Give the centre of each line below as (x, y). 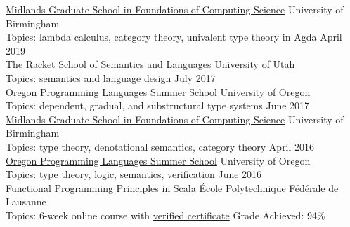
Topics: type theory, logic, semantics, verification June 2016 (134, 174)
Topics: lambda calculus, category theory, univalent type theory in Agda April (174, 37)
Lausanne (26, 201)
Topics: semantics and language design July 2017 (111, 77)
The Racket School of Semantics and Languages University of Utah (150, 64)
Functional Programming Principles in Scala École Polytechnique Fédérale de (172, 187)
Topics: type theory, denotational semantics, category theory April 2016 (160, 146)
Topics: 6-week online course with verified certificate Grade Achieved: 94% (166, 215)
